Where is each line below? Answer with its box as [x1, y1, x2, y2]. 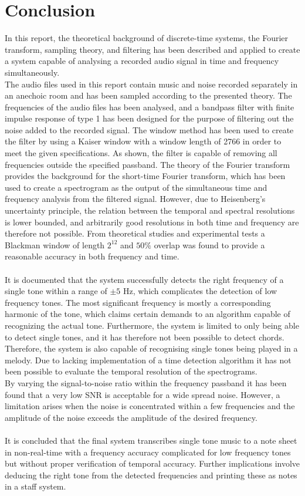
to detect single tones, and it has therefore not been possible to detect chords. [5, 330, 284, 343]
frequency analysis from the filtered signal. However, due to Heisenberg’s [5, 193, 266, 205]
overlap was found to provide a [154, 238, 265, 251]
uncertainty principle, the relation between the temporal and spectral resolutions [5, 204, 295, 217]
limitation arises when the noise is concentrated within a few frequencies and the [5, 400, 295, 412]
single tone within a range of [5, 285, 107, 297]
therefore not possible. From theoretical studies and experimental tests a [5, 227, 265, 239]
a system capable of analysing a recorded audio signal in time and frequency [5, 55, 279, 67]
